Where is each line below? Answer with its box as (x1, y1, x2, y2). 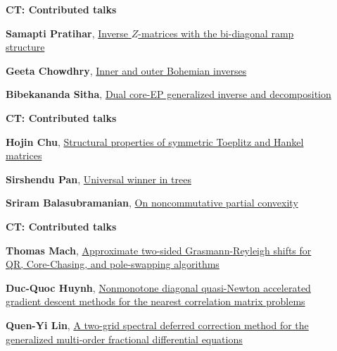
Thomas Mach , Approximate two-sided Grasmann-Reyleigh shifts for (6, 242, 312, 257)
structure (6, 39, 45, 54)
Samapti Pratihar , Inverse (6, 25, 129, 40)
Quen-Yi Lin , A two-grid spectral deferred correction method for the (6, 317, 309, 332)
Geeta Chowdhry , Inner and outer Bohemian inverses (6, 63, 247, 78)
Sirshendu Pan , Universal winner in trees (6, 171, 191, 186)
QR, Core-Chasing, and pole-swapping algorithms (6, 257, 220, 271)
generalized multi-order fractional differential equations (6, 331, 243, 346)
